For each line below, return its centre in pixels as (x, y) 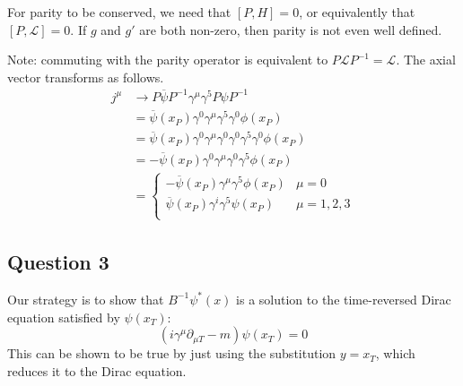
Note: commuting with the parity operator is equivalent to (168, 60)
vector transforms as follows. (86, 77)
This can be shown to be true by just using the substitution (172, 353)
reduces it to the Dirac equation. (97, 370)
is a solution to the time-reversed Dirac (344, 299)
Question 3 (58, 262)
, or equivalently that (357, 12)
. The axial (426, 60)
